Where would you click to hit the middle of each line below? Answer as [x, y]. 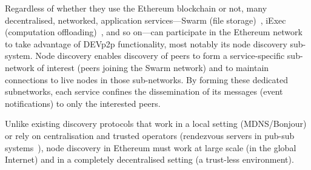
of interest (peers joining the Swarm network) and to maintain [153, 67]
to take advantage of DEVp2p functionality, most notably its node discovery [146, 43]
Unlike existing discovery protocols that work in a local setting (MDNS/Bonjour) [156, 124]
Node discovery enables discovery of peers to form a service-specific [160, 56]
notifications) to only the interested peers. [83, 103]
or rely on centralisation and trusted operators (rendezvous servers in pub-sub [150, 135]
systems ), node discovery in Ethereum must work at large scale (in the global [151, 147]
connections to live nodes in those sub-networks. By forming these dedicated [146, 79]
